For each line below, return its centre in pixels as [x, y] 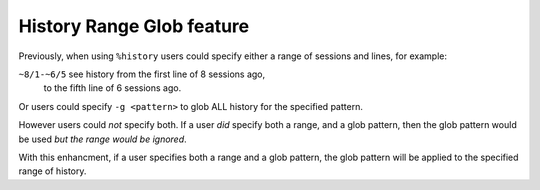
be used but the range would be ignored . [102, 139]
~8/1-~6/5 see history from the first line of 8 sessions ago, [142, 74]
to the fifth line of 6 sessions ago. [112, 88]
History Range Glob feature [134, 26]
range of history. [52, 171]
